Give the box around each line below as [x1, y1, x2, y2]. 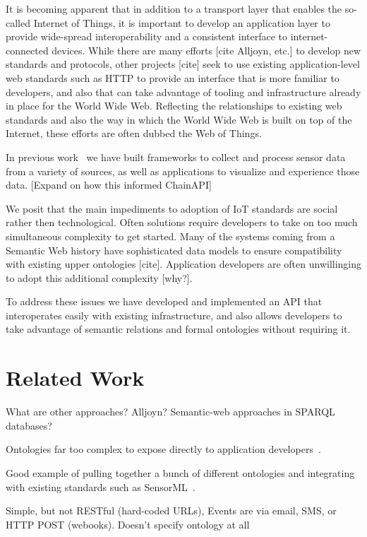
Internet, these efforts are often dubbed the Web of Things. [6, 126, 262, 141]
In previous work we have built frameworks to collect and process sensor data [6, 149, 346, 164]
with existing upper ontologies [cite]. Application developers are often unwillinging [6, 256, 362, 271]
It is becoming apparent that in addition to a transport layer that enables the [6, 1, 342, 16]
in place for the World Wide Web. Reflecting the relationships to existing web [6, 98, 342, 113]
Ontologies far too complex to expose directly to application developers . [6, 442, 321, 456]
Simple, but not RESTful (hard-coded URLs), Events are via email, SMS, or [6, 503, 337, 518]
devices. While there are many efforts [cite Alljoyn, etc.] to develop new [52, 42, 361, 57]
